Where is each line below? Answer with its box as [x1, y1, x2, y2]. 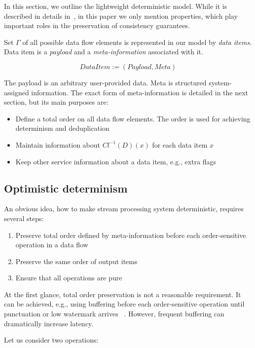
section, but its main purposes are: [4, 97, 109, 107]
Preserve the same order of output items [15, 256, 138, 266]
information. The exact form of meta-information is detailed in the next [31, 87, 249, 97]
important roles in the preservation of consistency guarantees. [4, 20, 190, 31]
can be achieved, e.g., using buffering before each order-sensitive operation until [4, 299, 245, 309]
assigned [4, 87, 29, 97]
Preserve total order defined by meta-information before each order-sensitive [15, 230, 246, 240]
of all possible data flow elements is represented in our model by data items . [22, 37, 252, 47]
